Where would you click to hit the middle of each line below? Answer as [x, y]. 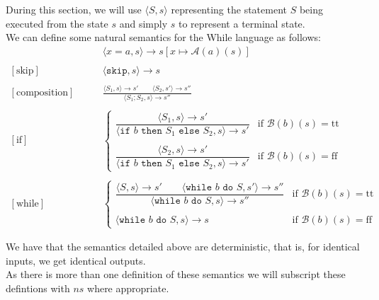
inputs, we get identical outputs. [76, 260]
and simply [143, 23]
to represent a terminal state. [242, 23]
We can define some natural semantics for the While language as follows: [163, 37]
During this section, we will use [74, 9]
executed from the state [57, 23]
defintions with [38, 288]
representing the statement [229, 9]
